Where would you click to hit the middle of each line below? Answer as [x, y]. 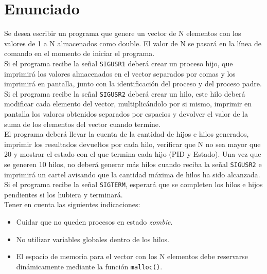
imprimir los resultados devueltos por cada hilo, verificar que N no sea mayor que [132, 144]
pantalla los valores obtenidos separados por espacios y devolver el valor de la [126, 114]
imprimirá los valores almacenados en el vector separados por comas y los [120, 73]
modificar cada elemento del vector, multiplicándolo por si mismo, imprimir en [128, 104]
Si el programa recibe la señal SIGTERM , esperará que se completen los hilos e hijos [133, 184]
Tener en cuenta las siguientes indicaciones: [72, 204]
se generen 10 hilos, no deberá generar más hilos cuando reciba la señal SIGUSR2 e [133, 164]
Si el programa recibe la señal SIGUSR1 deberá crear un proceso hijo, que [119, 63]
